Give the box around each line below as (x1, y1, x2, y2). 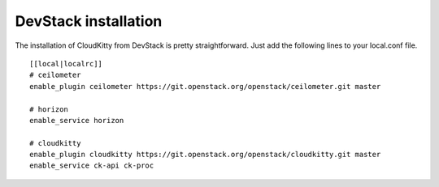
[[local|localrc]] (29, 59, 103, 68)
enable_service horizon (29, 116, 124, 125)
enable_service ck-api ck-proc (29, 161, 154, 170)
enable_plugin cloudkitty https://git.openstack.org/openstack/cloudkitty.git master (29, 150, 381, 159)
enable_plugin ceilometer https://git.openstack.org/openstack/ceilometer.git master (29, 82, 381, 91)
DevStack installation (15, 12, 163, 30)
